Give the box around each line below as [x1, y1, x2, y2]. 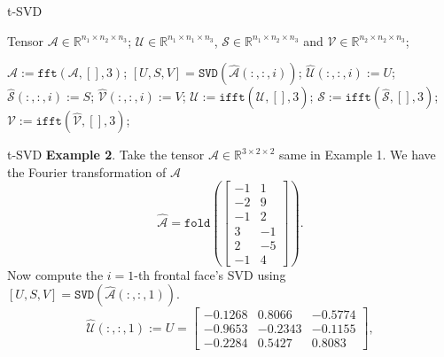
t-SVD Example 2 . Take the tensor [7, 145, 205, 164]
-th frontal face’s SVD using [134, 265, 286, 283]
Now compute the [7, 265, 104, 283]
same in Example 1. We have [278, 145, 436, 164]
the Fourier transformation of [7, 162, 167, 181]
